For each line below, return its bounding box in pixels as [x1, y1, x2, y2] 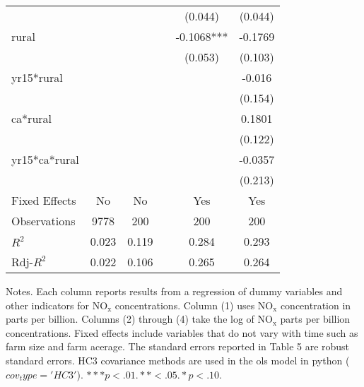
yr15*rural [11, 69, 63, 85]
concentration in [280, 297, 351, 312]
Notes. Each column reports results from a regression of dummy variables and [6, 284, 343, 298]
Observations [11, 213, 76, 229]
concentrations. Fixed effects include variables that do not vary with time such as [6, 325, 358, 340]
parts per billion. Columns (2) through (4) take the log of [6, 311, 254, 326]
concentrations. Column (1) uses [115, 297, 255, 312]
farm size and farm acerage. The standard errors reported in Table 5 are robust [6, 339, 350, 354]
